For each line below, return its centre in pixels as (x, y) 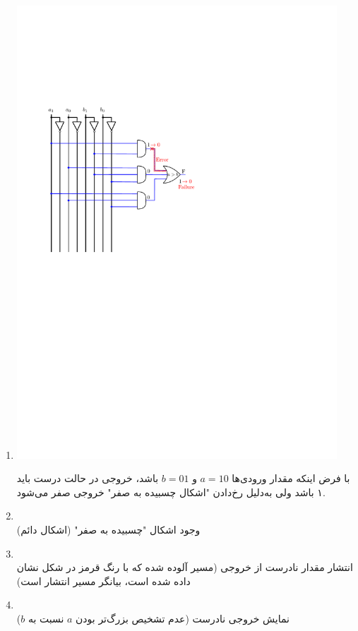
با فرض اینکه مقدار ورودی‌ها (291, 478)
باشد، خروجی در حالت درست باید (88, 478)
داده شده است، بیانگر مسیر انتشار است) (103, 581)
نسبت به (46, 619)
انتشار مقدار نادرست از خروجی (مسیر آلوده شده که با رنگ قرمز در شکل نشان (185, 567)
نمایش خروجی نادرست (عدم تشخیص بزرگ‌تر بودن (183, 619)
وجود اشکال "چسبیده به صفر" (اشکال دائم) (108, 530)
